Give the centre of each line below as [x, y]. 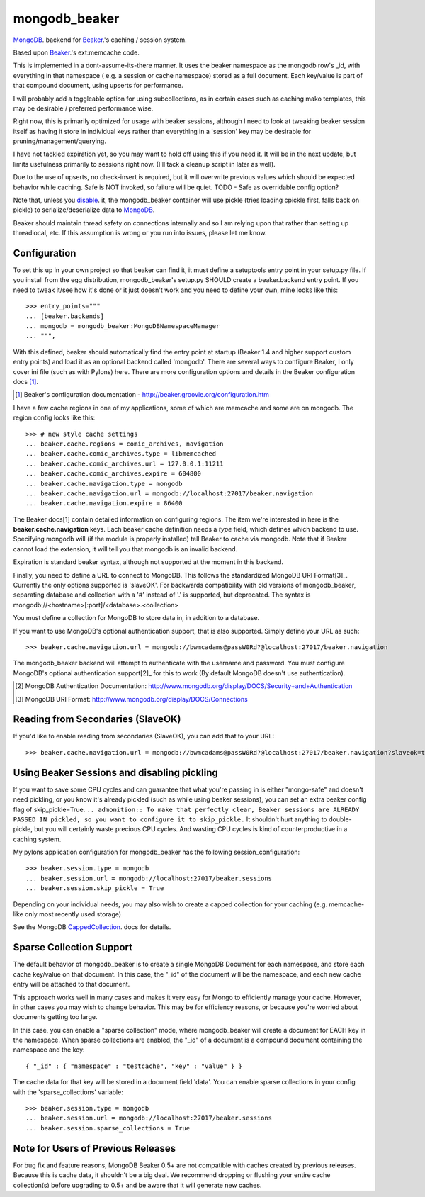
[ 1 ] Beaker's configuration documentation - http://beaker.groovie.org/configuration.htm [142, 395]
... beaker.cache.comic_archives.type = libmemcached [121, 454]
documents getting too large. [56, 1017]
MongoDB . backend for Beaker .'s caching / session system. [100, 40]
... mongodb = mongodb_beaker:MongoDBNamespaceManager [123, 326]
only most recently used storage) [73, 914]
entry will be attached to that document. [72, 984]
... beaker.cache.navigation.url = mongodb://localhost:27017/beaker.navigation [170, 493]
